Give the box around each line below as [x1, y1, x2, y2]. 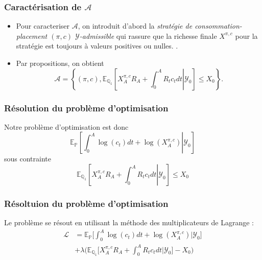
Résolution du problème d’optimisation [4, 101, 169, 114]
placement [16, 30, 47, 41]
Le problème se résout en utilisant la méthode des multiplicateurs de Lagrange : [4, 217, 254, 228]
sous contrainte [4, 153, 51, 164]
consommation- [195, 20, 242, 31]
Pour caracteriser [16, 20, 70, 31]
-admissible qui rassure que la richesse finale [79, 30, 217, 41]
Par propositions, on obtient [16, 58, 104, 68]
